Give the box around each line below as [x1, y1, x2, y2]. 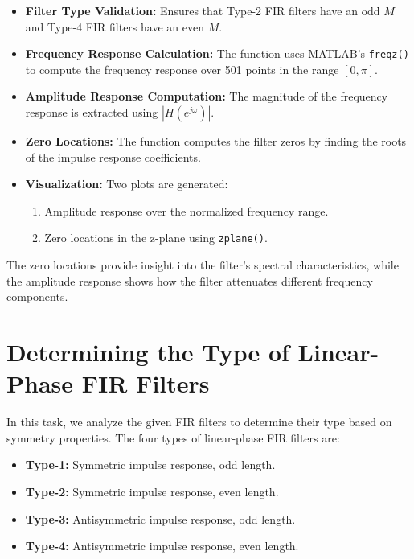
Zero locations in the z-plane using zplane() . [44, 229, 268, 246]
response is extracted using [25, 104, 158, 121]
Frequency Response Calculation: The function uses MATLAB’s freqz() [25, 45, 409, 62]
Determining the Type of [6, 335, 289, 368]
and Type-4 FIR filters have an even [25, 18, 204, 35]
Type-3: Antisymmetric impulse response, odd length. [25, 510, 296, 527]
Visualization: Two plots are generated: [25, 175, 228, 192]
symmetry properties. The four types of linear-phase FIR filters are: [6, 429, 340, 446]
